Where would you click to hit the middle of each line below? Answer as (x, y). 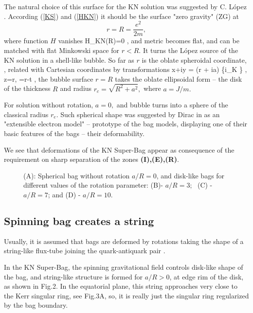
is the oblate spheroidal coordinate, (194, 60)
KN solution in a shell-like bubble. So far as (69, 60)
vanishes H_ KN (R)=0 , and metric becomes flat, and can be (149, 41)
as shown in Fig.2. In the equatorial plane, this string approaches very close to (121, 286)
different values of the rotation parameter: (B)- (93, 185)
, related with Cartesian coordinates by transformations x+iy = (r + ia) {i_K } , (126, 69)
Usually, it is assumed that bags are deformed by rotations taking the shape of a (124, 241)
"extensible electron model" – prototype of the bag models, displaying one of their (126, 124)
